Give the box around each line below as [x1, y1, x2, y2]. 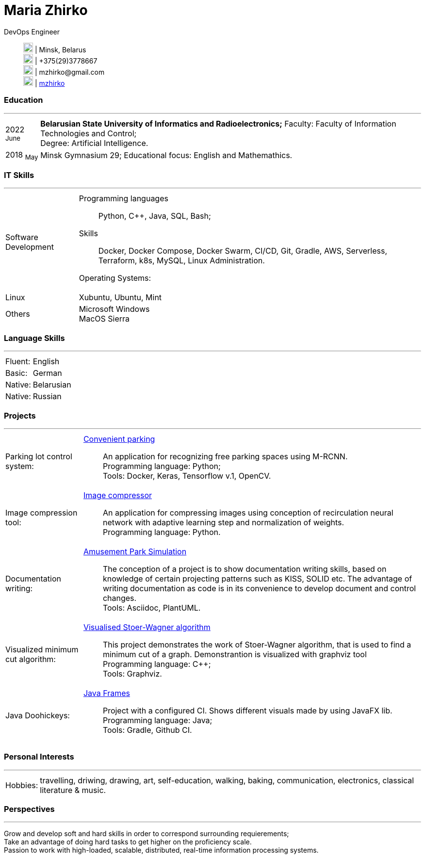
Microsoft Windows [79, 304, 150, 314]
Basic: [5, 368, 28, 378]
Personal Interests [4, 752, 74, 762]
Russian [33, 391, 62, 402]
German [33, 368, 62, 378]
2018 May [5, 149, 38, 161]
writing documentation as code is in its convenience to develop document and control [102, 583, 416, 593]
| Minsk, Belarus [34, 45, 86, 54]
